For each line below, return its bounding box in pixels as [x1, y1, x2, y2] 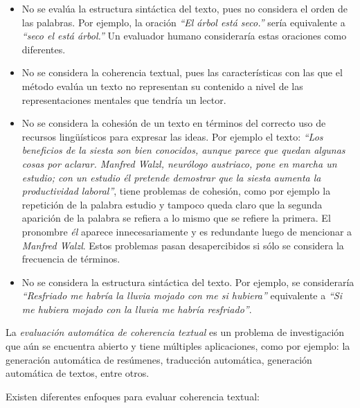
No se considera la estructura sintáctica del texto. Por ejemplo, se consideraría [21, 274, 354, 289]
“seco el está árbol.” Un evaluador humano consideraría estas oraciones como [21, 28, 347, 43]
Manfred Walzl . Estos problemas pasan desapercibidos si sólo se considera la [21, 238, 344, 252]
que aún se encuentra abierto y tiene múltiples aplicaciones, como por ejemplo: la [6, 339, 350, 353]
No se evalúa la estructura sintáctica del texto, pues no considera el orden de [21, 1, 348, 15]
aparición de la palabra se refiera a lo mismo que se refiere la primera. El [21, 211, 331, 225]
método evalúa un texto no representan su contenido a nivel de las [21, 78, 303, 93]
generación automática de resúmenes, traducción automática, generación [6, 352, 312, 366]
